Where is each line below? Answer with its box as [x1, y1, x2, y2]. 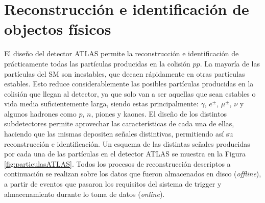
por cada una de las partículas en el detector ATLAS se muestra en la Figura [4, 148, 246, 159]
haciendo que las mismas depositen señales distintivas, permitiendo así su [4, 128, 233, 139]
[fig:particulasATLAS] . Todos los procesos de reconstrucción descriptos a [4, 158, 231, 169]
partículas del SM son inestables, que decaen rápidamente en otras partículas [4, 68, 245, 79]
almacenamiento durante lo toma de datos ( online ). [4, 188, 165, 199]
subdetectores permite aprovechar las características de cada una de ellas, [4, 118, 234, 129]
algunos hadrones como [4, 108, 77, 119]
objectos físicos [4, 18, 111, 39]
